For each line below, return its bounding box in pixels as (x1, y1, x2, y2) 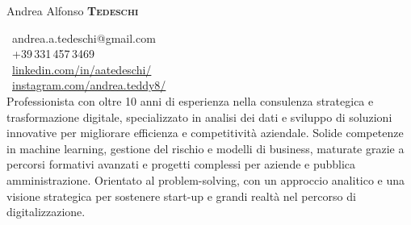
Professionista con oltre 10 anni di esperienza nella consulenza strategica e (6, 92, 374, 109)
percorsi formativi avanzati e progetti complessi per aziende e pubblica (6, 156, 356, 173)
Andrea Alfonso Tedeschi (6, 2, 139, 19)
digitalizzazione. (6, 203, 86, 220)
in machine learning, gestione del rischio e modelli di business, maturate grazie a (6, 140, 405, 156)
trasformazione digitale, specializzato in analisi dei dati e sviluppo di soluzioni (6, 108, 392, 125)
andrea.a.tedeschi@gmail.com (12, 29, 156, 46)
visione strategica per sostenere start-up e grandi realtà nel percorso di (6, 187, 356, 204)
